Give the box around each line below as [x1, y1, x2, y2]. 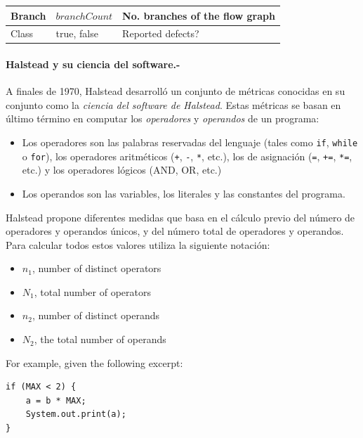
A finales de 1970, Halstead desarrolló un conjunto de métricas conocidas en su [6, 84, 345, 98]
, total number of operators [34, 284, 151, 299]
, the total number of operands [34, 332, 166, 347]
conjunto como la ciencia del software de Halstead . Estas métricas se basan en [6, 97, 341, 112]
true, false [55, 26, 98, 41]
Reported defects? [122, 26, 199, 41]
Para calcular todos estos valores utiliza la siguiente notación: [6, 237, 270, 252]
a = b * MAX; [25, 395, 86, 406]
